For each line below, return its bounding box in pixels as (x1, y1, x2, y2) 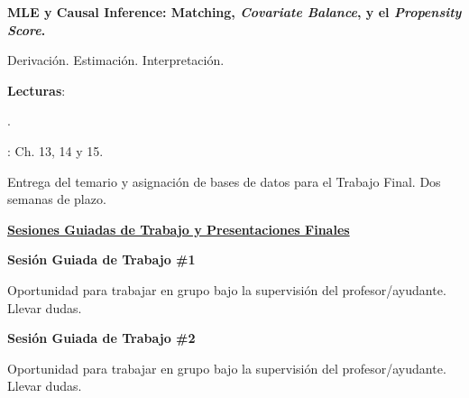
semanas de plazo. (7, 190, 106, 208)
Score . (7, 20, 46, 39)
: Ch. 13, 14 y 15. (7, 141, 104, 160)
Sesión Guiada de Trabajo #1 (7, 250, 196, 269)
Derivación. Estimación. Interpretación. (7, 51, 225, 69)
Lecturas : (7, 80, 66, 99)
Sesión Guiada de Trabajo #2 (7, 329, 196, 347)
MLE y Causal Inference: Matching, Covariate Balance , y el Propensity (7, 3, 462, 21)
